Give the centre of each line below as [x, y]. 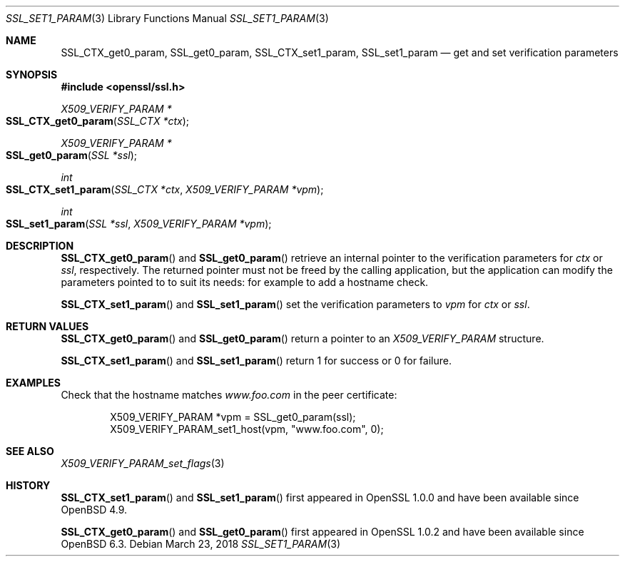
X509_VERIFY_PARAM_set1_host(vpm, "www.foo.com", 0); [247, 429]
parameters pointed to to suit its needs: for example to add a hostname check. [245, 282]
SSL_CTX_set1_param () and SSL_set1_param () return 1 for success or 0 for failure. [256, 361]
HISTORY [28, 485]
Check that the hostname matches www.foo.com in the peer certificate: [229, 395]
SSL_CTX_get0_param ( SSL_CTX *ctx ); [97, 121]
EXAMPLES [33, 383]
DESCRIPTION [40, 246]
